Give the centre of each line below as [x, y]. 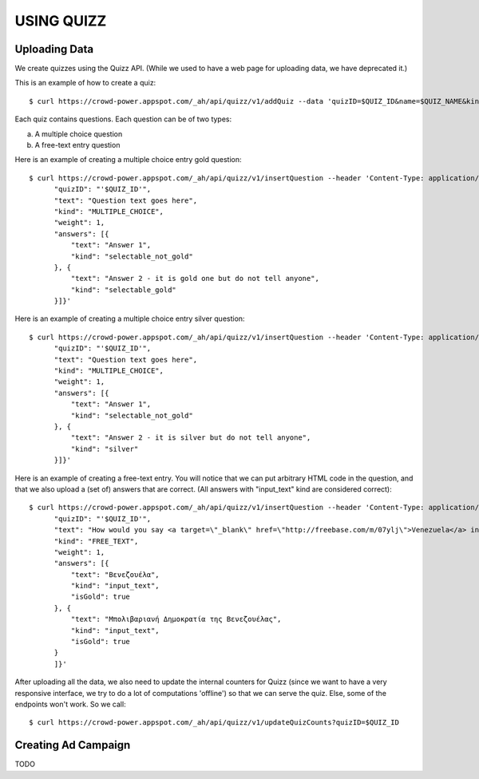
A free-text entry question [77, 145]
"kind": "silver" [105, 449]
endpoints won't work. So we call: [71, 704]
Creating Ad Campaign [73, 745]
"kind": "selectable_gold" [124, 290]
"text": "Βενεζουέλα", [115, 574]
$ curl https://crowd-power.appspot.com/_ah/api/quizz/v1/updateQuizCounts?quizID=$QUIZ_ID [214, 723]
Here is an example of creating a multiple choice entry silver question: [130, 318]
